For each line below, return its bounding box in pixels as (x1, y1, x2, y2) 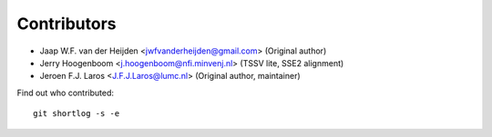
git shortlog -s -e (33, 109, 120, 119)
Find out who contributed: (16, 87, 114, 98)
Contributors (16, 14, 118, 34)
